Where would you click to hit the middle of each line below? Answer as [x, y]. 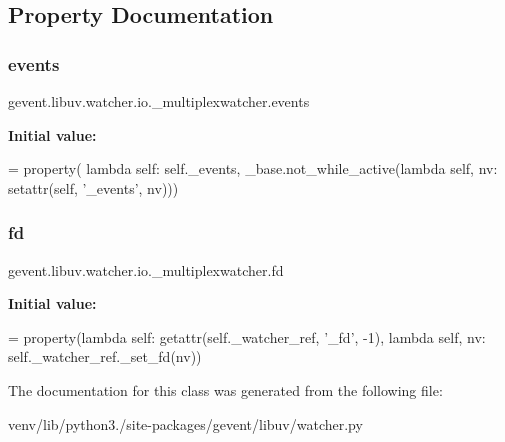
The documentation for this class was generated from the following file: [225, 389]
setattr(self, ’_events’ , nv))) [93, 187]
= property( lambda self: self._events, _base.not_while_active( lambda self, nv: [253, 168]
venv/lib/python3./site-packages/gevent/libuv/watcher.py [185, 423]
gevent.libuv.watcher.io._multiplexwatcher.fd [146, 269]
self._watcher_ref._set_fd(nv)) [105, 356]
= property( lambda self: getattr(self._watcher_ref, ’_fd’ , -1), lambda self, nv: [247, 336]
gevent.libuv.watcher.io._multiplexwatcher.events [159, 101]
